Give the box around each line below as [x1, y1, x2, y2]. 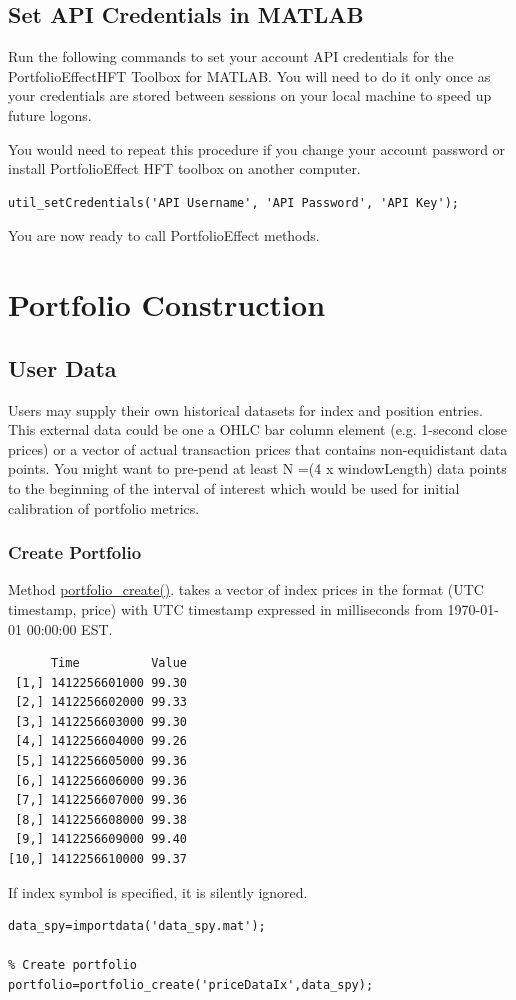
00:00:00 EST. [26, 618, 113, 639]
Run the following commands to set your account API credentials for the [8, 46, 454, 67]
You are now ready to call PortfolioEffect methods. [8, 225, 320, 246]
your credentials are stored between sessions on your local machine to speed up [8, 85, 492, 106]
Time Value [50, 656, 187, 671]
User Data [8, 352, 117, 383]
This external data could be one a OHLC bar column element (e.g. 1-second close [8, 419, 507, 440]
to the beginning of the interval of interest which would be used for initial [8, 477, 460, 498]
